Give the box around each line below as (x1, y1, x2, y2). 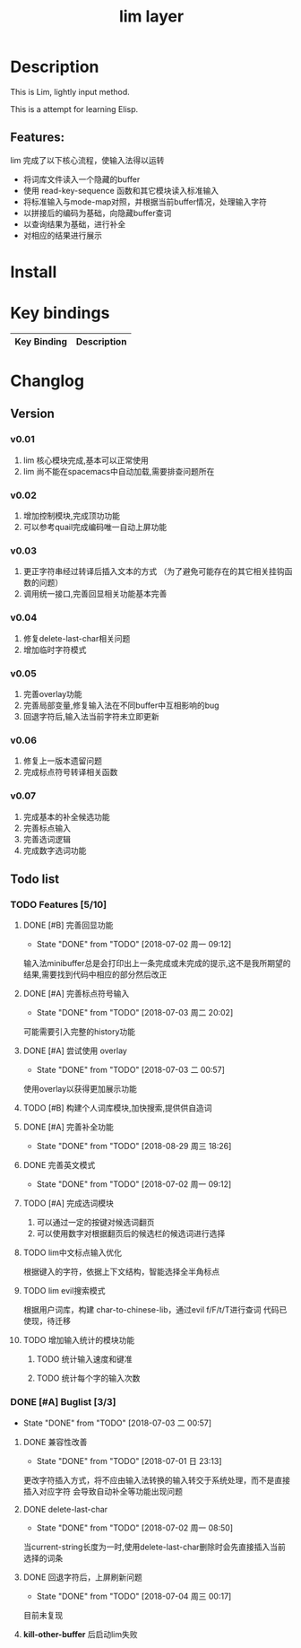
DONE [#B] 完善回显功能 (22, 920, 114, 930)
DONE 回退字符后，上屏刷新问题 (22, 1572, 142, 1583)
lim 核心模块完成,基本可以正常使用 (22, 455, 149, 466)
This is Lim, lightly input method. (10, 86, 131, 97)
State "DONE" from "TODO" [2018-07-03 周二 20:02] (36, 1007, 234, 1018)
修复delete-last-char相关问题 (22, 632, 131, 643)
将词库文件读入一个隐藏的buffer (22, 173, 141, 185)
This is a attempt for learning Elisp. (10, 103, 139, 114)
